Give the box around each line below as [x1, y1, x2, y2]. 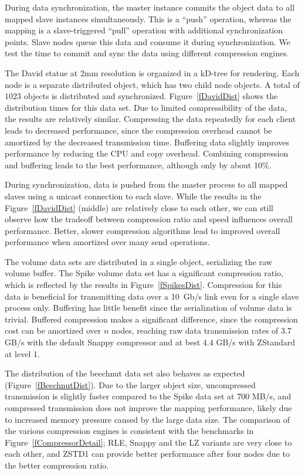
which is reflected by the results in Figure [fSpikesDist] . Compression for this [5, 279, 282, 291]
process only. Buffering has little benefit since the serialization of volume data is [5, 301, 292, 314]
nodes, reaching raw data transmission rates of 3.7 [111, 324, 292, 337]
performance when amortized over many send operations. [5, 236, 210, 248]
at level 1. [5, 347, 40, 359]
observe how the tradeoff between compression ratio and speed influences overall [5, 213, 293, 225]
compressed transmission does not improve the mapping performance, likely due [5, 402, 292, 413]
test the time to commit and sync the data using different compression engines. [5, 47, 289, 59]
